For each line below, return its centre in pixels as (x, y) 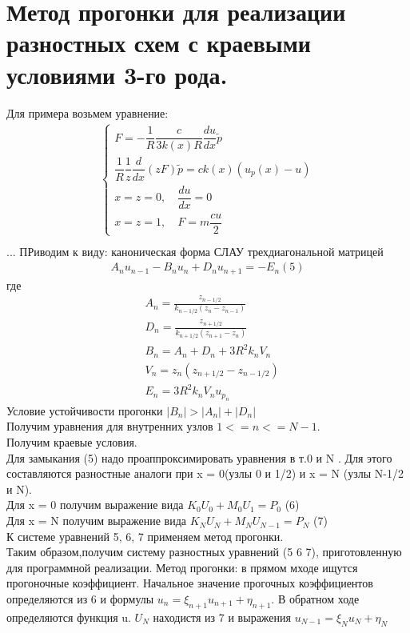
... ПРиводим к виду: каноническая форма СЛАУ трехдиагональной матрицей (195, 251)
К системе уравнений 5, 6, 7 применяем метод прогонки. (145, 536)
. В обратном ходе (315, 599)
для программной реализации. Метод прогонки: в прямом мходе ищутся (182, 567)
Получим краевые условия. (72, 442)
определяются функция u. (69, 617)
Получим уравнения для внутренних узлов (110, 426)
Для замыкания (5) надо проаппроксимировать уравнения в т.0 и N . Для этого (199, 457)
